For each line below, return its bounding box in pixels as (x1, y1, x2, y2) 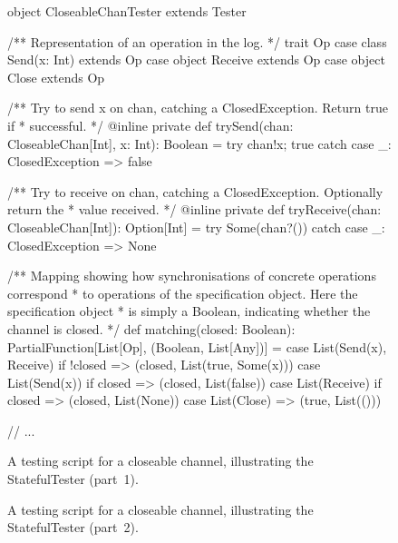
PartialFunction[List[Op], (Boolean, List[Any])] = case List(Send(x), (7, 337, 387, 356)
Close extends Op (7, 67, 105, 86)
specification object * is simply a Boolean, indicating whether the (7, 301, 371, 321)
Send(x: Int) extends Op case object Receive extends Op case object (7, 50, 385, 69)
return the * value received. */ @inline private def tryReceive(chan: (7, 200, 382, 219)
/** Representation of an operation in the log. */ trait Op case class (7, 32, 387, 51)
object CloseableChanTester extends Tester (7, 2, 247, 20)
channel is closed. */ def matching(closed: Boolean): (7, 319, 296, 338)
